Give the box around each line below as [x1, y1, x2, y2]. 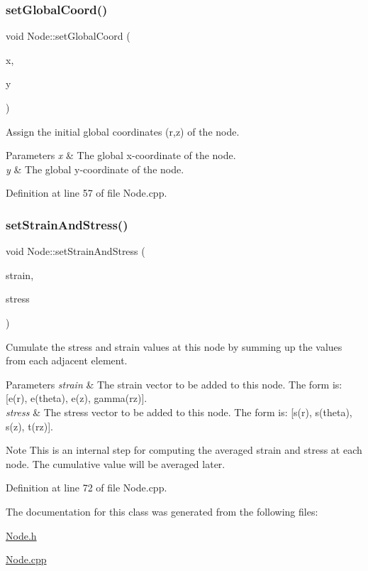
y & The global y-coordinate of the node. [6, 161, 184, 176]
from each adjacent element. [6, 353, 128, 368]
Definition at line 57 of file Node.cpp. [6, 185, 167, 200]
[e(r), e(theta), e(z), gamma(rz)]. [6, 391, 147, 406]
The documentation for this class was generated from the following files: [6, 504, 318, 518]
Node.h [6, 528, 37, 543]
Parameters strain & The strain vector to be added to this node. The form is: [6, 376, 342, 391]
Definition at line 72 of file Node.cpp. [6, 480, 167, 495]
